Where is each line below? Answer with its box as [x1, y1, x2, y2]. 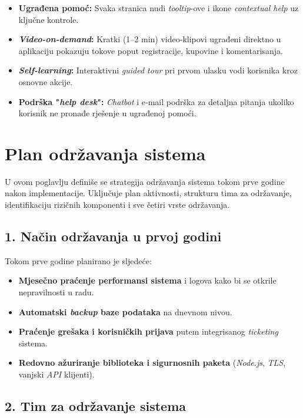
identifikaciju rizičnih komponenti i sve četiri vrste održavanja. [5, 198, 230, 211]
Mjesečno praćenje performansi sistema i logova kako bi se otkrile [18, 274, 277, 286]
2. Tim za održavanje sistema [5, 397, 187, 414]
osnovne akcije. [18, 75, 73, 87]
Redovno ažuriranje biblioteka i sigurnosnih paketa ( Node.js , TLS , [18, 356, 286, 369]
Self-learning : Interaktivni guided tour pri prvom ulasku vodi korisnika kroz [18, 64, 298, 76]
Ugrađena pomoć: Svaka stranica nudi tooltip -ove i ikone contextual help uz [18, 2, 299, 14]
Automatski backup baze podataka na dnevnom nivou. [18, 305, 232, 318]
